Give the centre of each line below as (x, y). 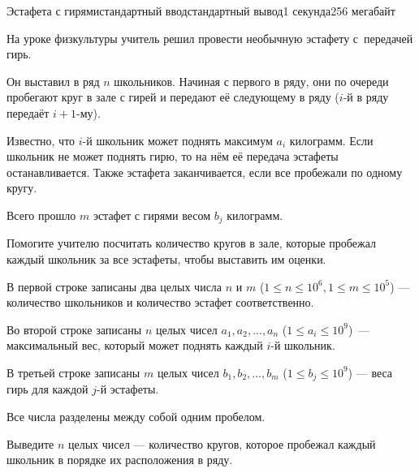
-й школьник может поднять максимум (177, 140)
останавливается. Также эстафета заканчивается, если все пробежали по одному (205, 172)
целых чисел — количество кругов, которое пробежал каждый (222, 443)
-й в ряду (366, 97)
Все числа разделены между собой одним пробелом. (136, 416)
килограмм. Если (331, 140)
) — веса (370, 372)
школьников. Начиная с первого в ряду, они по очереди (251, 81)
